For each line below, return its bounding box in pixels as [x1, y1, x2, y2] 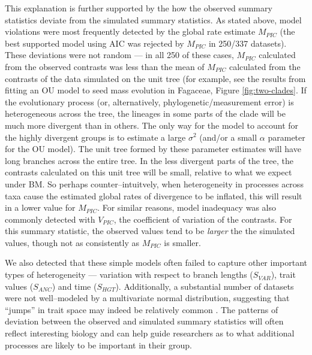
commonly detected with [5, 213, 95, 225]
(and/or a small [199, 131, 257, 143]
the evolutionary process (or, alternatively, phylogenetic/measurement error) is [5, 95, 294, 108]
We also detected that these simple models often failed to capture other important [5, 256, 308, 269]
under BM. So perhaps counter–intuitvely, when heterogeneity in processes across [5, 177, 304, 190]
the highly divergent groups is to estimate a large [5, 131, 186, 143]
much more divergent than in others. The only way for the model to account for [5, 119, 299, 131]
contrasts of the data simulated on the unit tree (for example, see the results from [5, 72, 306, 84]
